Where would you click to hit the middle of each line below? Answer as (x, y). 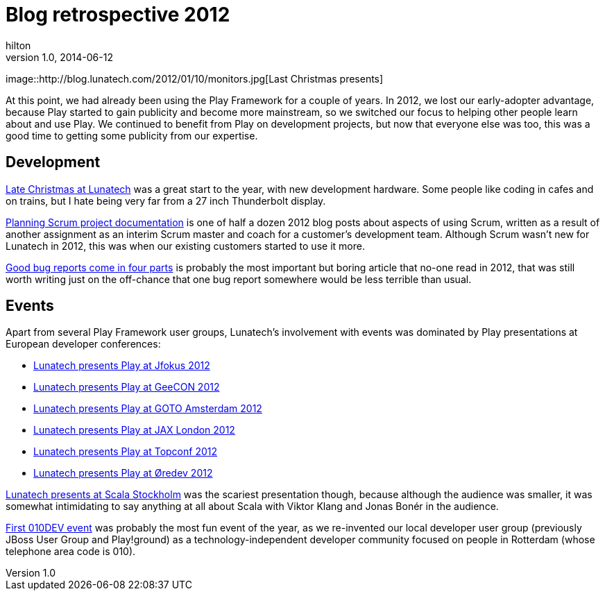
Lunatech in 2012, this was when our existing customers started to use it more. (185, 246)
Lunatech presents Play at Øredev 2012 (123, 473)
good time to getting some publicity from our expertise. (132, 135)
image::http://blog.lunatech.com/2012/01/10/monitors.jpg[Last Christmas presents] (195, 78)
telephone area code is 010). (71, 552)
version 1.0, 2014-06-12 (59, 57)
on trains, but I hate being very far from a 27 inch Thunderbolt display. (166, 201)
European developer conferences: (83, 344)
